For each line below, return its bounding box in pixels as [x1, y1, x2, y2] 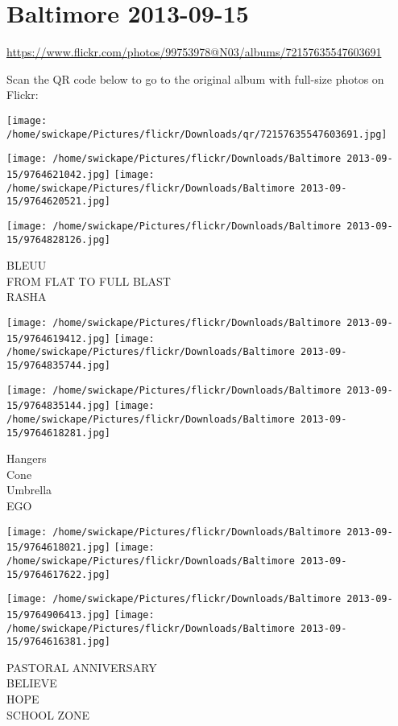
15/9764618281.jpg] [6, 427, 110, 439]
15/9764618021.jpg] [6, 542, 110, 554]
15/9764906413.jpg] [6, 608, 110, 621]
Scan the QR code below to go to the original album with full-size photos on [6, 70, 384, 87]
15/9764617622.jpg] [6, 568, 110, 580]
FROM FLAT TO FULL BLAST [6, 272, 171, 289]
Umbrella [6, 481, 52, 498]
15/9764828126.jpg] [6, 233, 110, 245]
